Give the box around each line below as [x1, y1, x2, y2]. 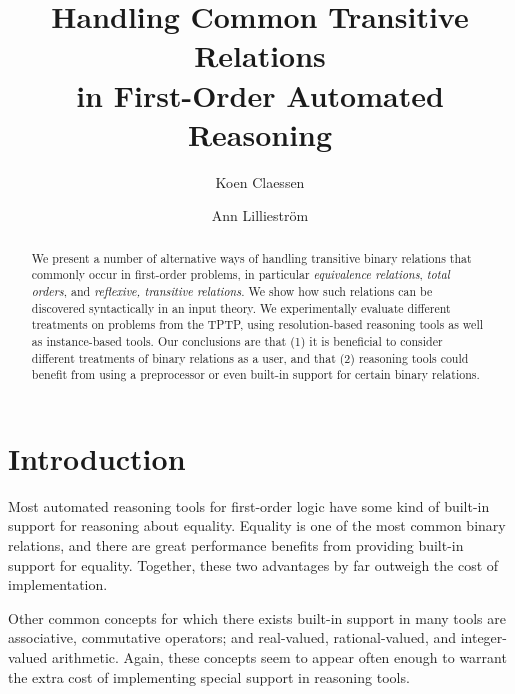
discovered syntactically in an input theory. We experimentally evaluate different [31, 299, 451, 316]
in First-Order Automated [76, 74, 444, 115]
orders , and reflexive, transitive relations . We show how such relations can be [31, 282, 433, 299]
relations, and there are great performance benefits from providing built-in [8, 535, 464, 556]
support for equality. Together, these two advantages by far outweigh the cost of [8, 554, 499, 575]
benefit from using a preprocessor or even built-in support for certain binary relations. [31, 366, 480, 383]
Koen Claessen [215, 171, 305, 192]
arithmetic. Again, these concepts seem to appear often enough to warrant [51, 647, 507, 668]
